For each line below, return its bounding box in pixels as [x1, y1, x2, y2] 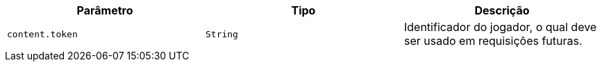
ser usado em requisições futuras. [403, 34, 583, 48]
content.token [7, 28, 78, 39]
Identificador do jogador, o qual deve [403, 20, 597, 34]
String [205, 28, 238, 39]
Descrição [474, 3, 530, 17]
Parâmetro [76, 3, 133, 17]
